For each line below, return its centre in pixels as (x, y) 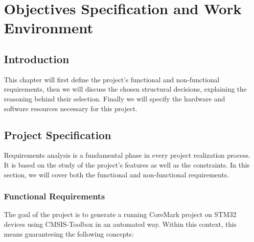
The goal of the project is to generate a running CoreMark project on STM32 (120, 214)
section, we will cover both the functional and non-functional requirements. (116, 174)
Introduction (37, 59)
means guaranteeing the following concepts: (69, 233)
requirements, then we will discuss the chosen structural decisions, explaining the (125, 89)
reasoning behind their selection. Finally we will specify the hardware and (115, 98)
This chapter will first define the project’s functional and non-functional (112, 79)
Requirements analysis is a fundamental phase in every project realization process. (127, 155)
